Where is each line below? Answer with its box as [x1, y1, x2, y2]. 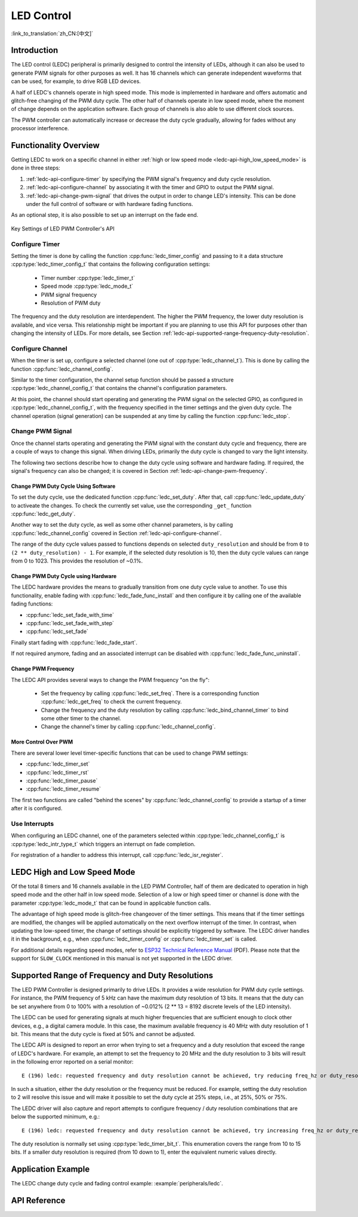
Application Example [11, 1164, 90, 1175]
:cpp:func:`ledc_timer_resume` [26, 785, 101, 792]
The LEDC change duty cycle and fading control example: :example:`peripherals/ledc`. [11, 1180, 223, 1187]
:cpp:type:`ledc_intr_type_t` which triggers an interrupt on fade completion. [11, 840, 196, 847]
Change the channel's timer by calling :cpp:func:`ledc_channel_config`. [41, 723, 216, 730]
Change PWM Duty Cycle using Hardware [11, 573, 117, 580]
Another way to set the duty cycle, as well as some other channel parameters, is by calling [11, 521, 233, 528]
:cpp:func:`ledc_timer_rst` [26, 769, 89, 776]
